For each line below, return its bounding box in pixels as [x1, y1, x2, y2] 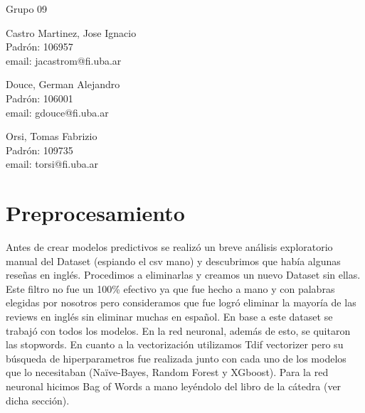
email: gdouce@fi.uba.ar [6, 104, 109, 119]
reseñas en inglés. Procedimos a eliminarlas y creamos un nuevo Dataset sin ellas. [6, 267, 361, 282]
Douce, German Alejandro [6, 77, 120, 92]
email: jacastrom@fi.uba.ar [6, 53, 122, 68]
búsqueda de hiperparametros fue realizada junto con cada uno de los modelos [6, 350, 347, 365]
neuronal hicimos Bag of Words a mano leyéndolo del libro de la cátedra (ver [6, 379, 342, 393]
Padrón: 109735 [6, 142, 73, 157]
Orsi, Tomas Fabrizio [6, 129, 97, 144]
